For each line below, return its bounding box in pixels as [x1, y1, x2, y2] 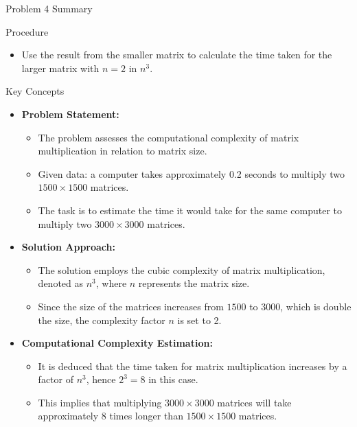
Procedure [5, 24, 49, 38]
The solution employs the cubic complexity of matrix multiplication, [38, 262, 325, 277]
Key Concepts [5, 84, 65, 98]
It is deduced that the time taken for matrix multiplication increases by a [38, 358, 347, 373]
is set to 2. [177, 312, 222, 327]
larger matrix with [21, 60, 100, 75]
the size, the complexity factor [38, 312, 165, 327]
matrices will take [217, 395, 292, 409]
